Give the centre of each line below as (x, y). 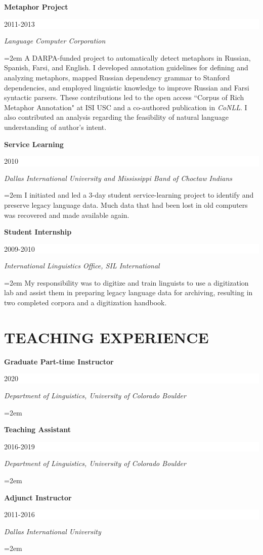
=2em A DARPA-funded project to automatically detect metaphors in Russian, (127, 57)
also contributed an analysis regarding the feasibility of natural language (116, 117)
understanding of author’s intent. (55, 127)
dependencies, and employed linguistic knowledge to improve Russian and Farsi (127, 87)
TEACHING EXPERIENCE (106, 337)
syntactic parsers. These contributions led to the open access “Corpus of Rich (124, 97)
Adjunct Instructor (38, 497)
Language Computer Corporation (55, 41)
